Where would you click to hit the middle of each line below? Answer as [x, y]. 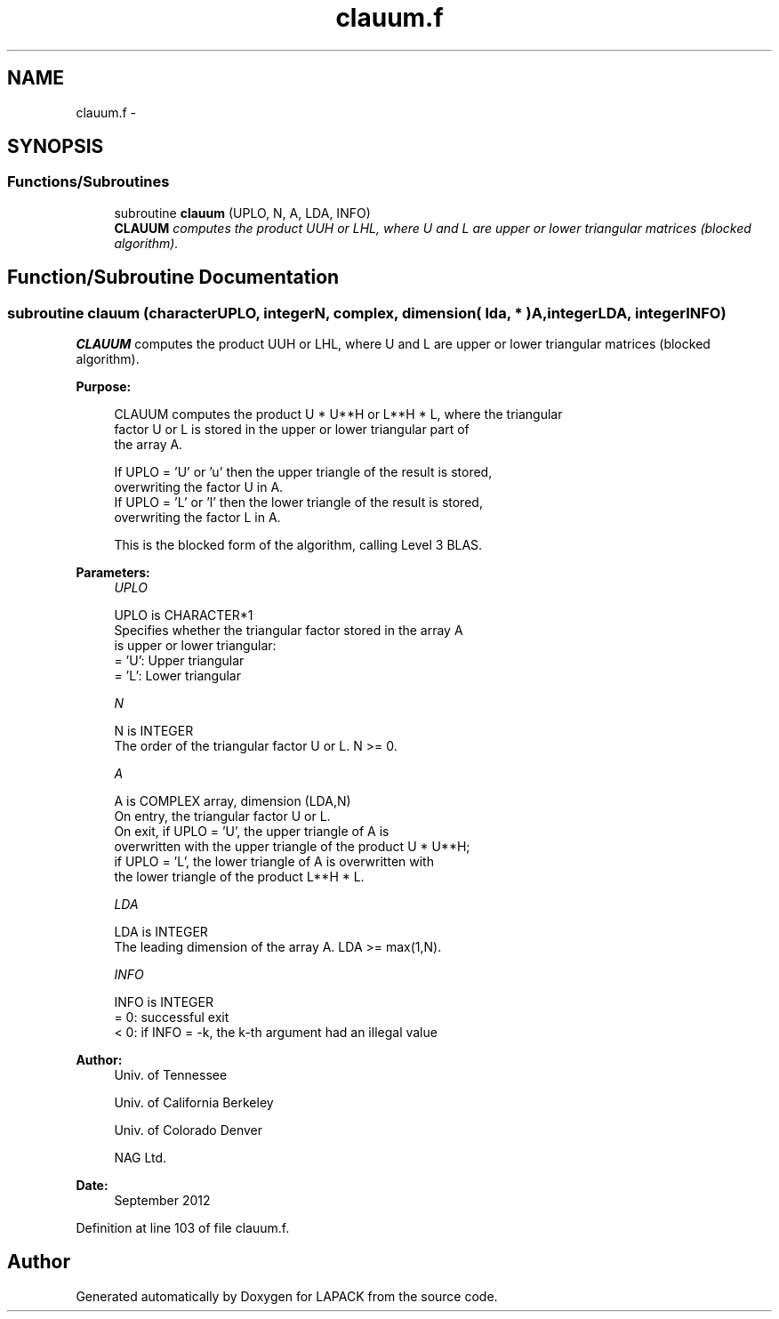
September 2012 [162, 1201]
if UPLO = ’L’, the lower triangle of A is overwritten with [274, 862]
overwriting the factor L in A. [197, 518]
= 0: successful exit [172, 1017]
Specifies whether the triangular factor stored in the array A [289, 631]
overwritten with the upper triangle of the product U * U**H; [292, 847]
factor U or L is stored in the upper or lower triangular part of [292, 430]
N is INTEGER [154, 731]
